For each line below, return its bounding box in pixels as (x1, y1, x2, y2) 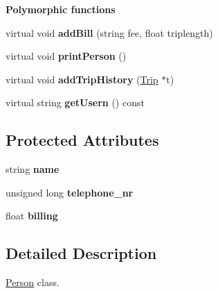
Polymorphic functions (6, 2, 116, 16)
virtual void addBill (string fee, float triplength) (6, 25, 213, 40)
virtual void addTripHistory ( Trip (6, 72, 158, 86)
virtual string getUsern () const (6, 95, 145, 110)
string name (6, 162, 60, 176)
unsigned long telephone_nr (6, 185, 134, 199)
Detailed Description (6, 242, 157, 264)
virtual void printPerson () (6, 49, 127, 63)
